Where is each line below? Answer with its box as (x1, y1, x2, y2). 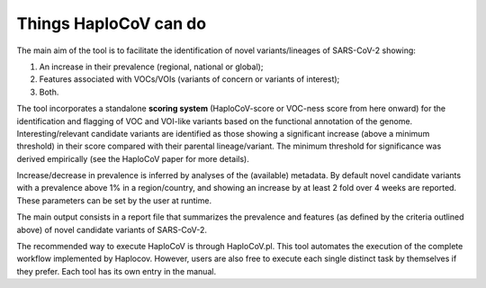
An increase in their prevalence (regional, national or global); (39, 61, 264, 72)
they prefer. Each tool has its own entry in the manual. (16, 265, 216, 276)
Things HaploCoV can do (16, 13, 207, 33)
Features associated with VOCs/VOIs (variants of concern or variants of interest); (39, 74, 340, 85)
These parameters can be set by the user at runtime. (16, 194, 211, 206)
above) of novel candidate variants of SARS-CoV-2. (16, 224, 207, 235)
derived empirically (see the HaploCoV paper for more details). (16, 153, 249, 164)
